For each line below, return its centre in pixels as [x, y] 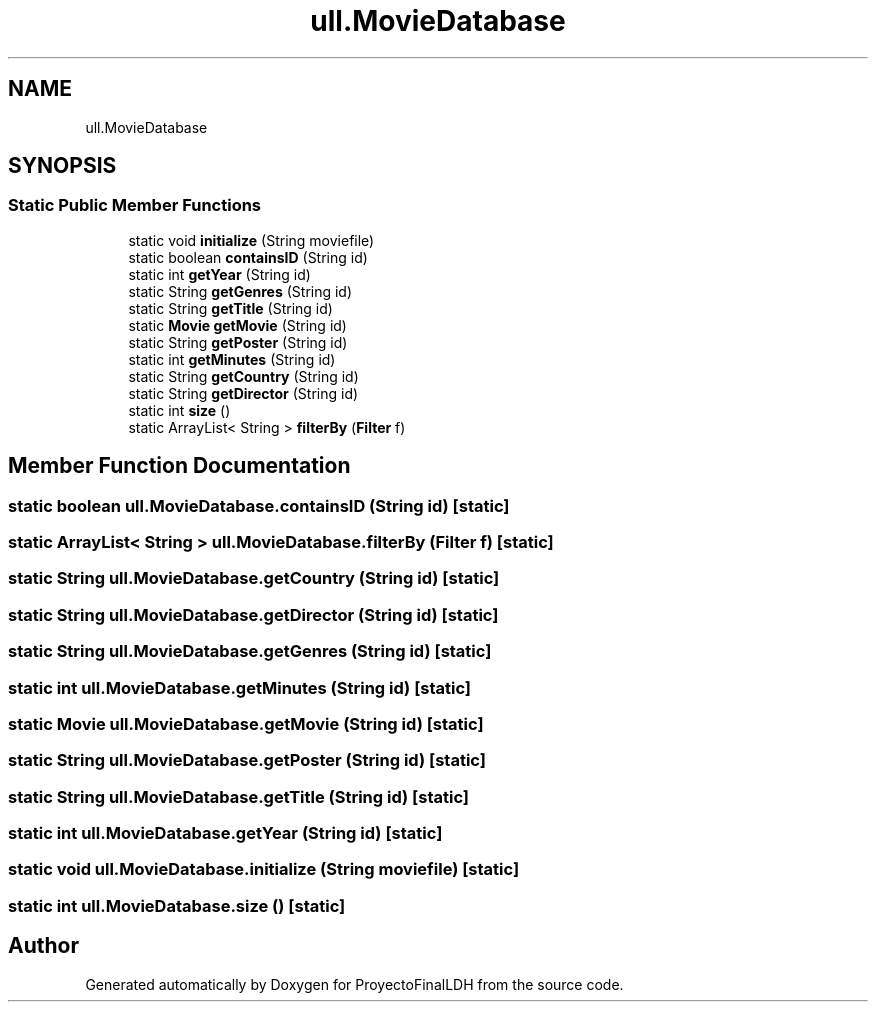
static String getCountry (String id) [243, 376]
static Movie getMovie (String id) [237, 325]
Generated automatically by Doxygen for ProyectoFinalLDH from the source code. [354, 984]
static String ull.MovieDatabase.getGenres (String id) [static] [250, 651]
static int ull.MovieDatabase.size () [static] [177, 905]
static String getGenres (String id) [240, 291]
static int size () [179, 410]
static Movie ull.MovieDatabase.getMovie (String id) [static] [246, 723]
